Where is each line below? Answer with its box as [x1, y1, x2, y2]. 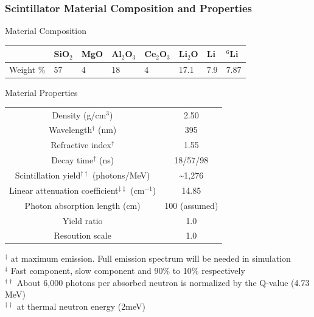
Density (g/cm [52, 108, 106, 121]
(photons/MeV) [92, 168, 150, 181]
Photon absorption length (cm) [24, 199, 141, 211]
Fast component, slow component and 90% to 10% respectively [10, 264, 245, 277]
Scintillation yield [15, 168, 81, 181]
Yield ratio [62, 214, 103, 227]
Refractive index [51, 138, 111, 151]
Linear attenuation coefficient [9, 183, 119, 196]
